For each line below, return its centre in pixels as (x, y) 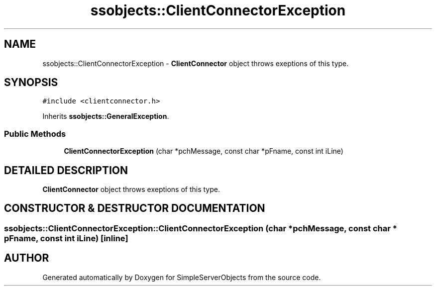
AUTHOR (27, 258)
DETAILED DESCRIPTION (66, 170)
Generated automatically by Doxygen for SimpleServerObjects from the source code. (182, 277)
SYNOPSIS (31, 83)
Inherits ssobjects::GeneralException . (106, 116)
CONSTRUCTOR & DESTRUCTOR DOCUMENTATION (135, 208)
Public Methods (35, 134)
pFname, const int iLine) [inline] (66, 238)
